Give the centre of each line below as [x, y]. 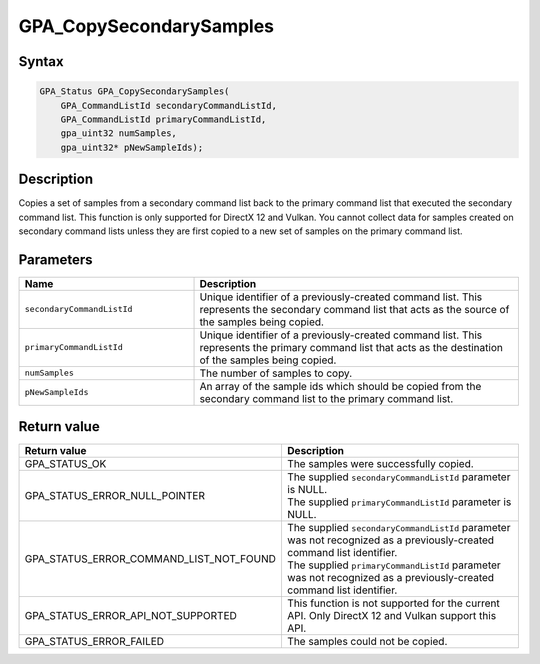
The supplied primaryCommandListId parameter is [399, 502]
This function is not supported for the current [393, 603]
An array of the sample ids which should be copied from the [340, 386]
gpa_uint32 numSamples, [118, 133]
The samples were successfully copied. [380, 464]
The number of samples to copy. [276, 373]
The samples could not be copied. [367, 642]
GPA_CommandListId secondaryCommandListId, [168, 105]
